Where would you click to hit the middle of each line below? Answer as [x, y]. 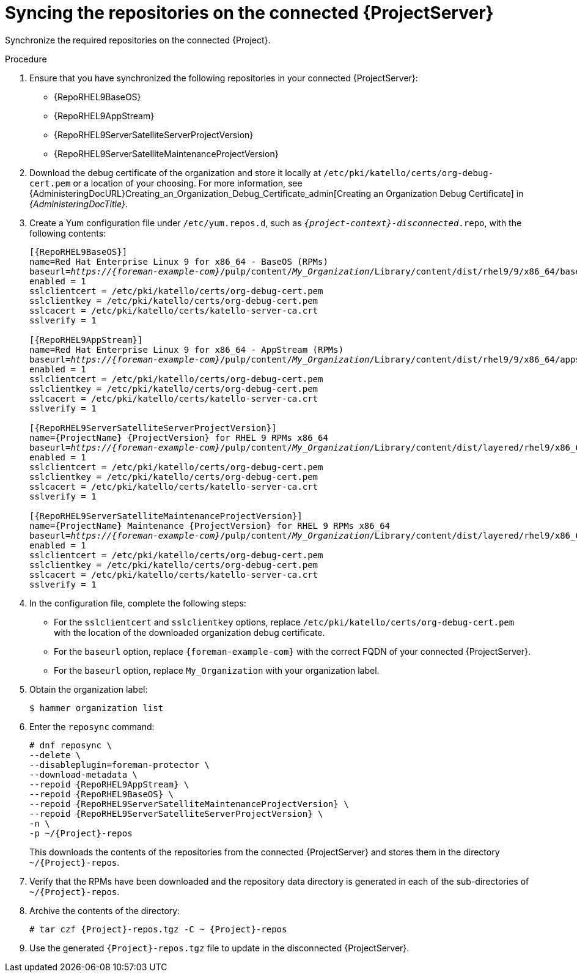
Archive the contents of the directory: [105, 910]
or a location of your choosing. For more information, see [188, 183]
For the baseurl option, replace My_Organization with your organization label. [217, 670]
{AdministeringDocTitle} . [79, 204]
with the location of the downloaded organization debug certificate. [189, 632]
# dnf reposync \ [71, 745]
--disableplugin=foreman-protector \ [120, 765]
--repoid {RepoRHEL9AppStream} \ [109, 784]
